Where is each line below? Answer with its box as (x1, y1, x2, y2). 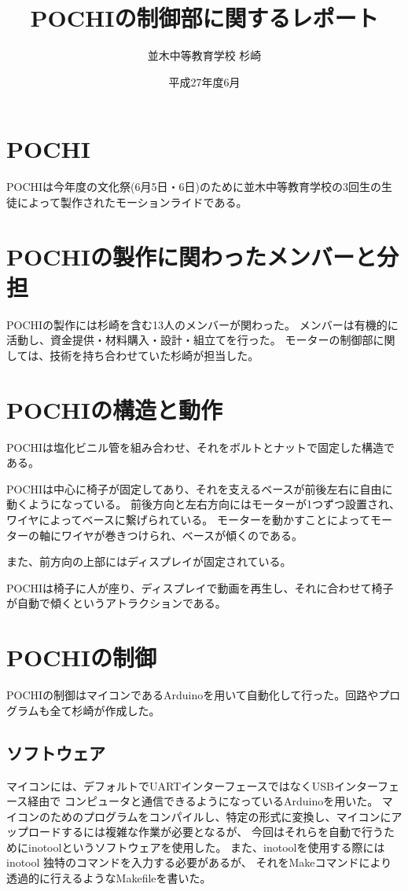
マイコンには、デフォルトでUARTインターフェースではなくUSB (6, 777, 334, 794)
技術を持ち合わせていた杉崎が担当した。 (50, 346, 259, 363)
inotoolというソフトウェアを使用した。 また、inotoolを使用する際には (28, 838, 385, 855)
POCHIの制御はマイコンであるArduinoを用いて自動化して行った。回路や (6, 687, 379, 703)
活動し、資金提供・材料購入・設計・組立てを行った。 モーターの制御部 (6, 332, 373, 348)
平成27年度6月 (168, 73, 241, 90)
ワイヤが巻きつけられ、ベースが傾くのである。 (61, 526, 303, 543)
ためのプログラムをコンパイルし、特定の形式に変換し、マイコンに (50, 808, 391, 824)
